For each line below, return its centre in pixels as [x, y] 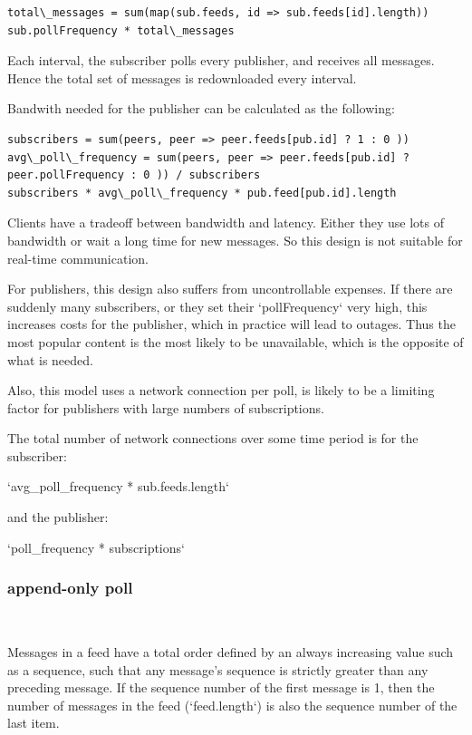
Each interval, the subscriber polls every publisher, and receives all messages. [221, 60]
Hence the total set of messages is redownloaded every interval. [182, 77]
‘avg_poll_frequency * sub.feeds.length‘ [118, 486]
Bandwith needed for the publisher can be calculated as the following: [201, 108]
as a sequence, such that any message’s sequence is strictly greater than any [218, 669]
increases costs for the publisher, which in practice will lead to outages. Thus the [231, 324]
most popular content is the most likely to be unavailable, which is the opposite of [236, 341]
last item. [34, 723]
